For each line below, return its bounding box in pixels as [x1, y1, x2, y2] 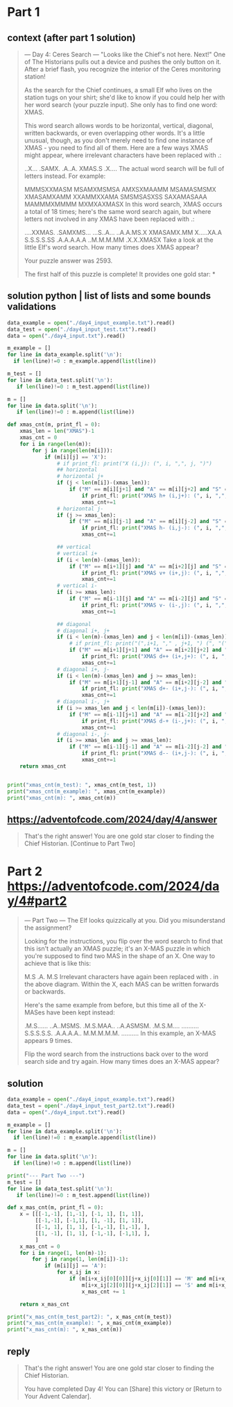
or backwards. [24, 987, 66, 996]
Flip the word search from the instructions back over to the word [24, 1050, 209, 1058]
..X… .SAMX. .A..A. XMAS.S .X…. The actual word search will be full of [24, 165, 225, 172]
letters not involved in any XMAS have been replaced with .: [24, 215, 195, 223]
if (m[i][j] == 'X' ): [44, 453, 107, 461]
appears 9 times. [24, 1037, 73, 1045]
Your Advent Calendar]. [24, 1392, 92, 1400]
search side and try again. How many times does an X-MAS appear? [24, 1058, 220, 1066]
